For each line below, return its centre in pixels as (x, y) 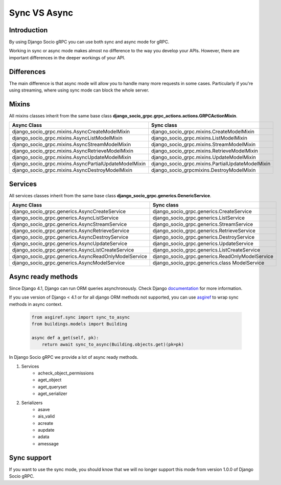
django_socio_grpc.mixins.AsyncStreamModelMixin (71, 144)
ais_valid (46, 416)
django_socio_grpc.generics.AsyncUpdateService (70, 244)
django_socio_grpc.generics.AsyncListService (65, 218)
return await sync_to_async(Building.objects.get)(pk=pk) (113, 345)
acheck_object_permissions (66, 373)
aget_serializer (53, 393)
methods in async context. (36, 304)
